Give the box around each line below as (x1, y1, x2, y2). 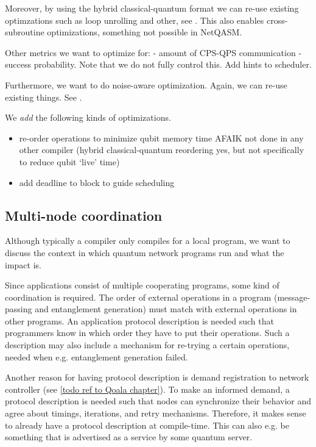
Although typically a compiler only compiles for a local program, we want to (5, 234, 290, 247)
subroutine (5, 26, 44, 38)
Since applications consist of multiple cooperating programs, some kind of (5, 279, 279, 291)
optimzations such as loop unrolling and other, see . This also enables (5, 13, 264, 26)
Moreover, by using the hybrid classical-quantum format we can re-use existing (5, 2, 299, 14)
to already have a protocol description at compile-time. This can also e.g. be (5, 418, 289, 431)
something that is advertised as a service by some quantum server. (5, 431, 253, 443)
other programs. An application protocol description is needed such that (5, 314, 274, 327)
